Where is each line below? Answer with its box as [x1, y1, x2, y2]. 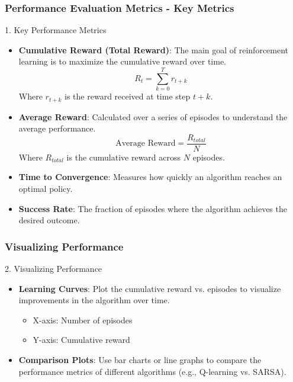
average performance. [18, 122, 96, 134]
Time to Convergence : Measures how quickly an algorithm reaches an [18, 171, 282, 183]
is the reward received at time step [65, 90, 191, 102]
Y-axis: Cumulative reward [33, 333, 130, 346]
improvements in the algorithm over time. [18, 294, 170, 306]
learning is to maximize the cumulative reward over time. [18, 55, 226, 68]
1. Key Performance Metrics [5, 24, 107, 36]
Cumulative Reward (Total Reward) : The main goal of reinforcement [18, 43, 289, 56]
